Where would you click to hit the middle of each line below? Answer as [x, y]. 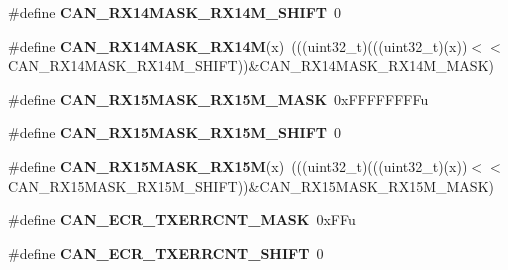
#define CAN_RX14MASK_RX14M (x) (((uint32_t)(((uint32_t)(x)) [238, 45]
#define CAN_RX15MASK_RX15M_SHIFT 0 [174, 132]
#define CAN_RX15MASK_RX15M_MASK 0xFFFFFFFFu [218, 98]
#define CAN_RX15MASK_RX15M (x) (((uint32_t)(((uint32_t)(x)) [238, 165]
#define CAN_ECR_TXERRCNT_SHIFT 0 [166, 252]
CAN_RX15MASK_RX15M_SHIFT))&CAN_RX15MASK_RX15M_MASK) [251, 185]
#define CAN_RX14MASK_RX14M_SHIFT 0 [174, 12]
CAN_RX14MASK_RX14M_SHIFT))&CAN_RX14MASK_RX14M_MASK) [251, 65]
